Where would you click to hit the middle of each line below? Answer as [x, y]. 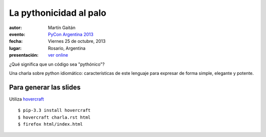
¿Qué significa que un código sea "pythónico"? [57, 64]
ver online [58, 55]
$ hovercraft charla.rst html [54, 117]
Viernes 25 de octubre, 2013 [77, 41]
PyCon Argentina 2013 [71, 34]
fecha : [16, 41]
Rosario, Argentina [67, 48]
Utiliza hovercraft [27, 99]
